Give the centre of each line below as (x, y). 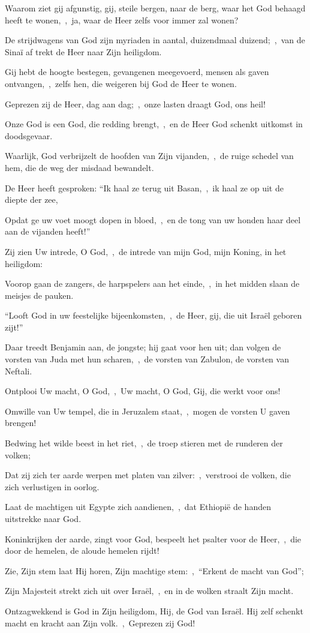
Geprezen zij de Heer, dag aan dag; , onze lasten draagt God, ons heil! (135, 103)
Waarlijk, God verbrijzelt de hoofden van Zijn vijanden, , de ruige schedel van (149, 156)
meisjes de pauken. (39, 295)
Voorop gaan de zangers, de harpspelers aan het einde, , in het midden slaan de (152, 283)
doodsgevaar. (29, 135)
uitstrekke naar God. (43, 518)
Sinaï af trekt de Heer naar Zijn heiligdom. (83, 51)
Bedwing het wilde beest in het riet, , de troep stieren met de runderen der (144, 443)
